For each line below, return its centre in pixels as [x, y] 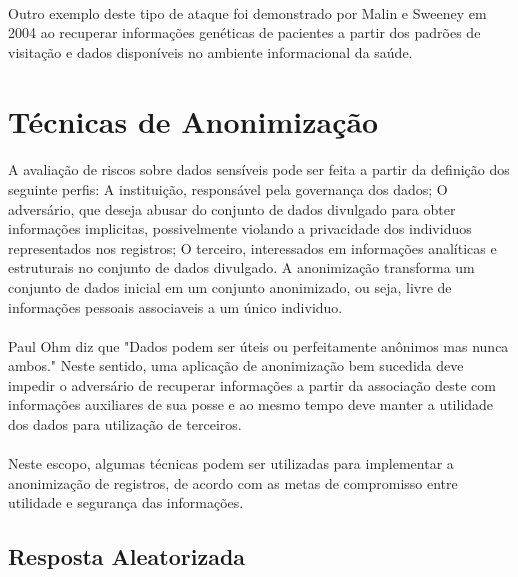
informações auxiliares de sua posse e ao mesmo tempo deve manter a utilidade [251, 404]
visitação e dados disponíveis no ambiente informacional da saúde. [210, 51]
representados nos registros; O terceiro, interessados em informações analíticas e [252, 247]
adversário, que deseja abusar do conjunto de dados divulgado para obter [232, 208]
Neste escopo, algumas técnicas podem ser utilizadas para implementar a [231, 463]
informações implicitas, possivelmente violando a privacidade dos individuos [240, 228]
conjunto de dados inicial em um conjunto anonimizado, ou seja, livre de [230, 286]
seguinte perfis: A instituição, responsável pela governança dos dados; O [228, 188]
